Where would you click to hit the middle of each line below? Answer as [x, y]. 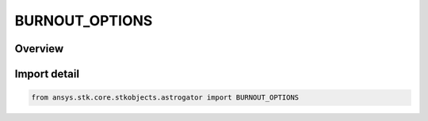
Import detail [47, 74]
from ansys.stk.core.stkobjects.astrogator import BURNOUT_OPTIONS [165, 98]
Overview [39, 49]
